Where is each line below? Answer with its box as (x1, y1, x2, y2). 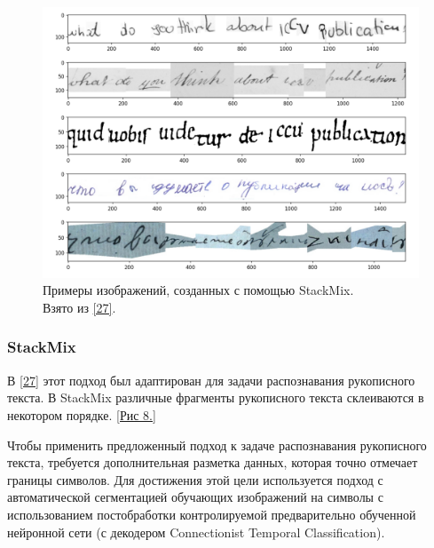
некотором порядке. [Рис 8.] (7, 405, 156, 424)
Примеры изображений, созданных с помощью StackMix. (43, 281, 354, 299)
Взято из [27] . (43, 298, 116, 316)
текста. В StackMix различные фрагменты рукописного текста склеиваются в (7, 388, 424, 407)
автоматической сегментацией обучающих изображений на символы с (7, 488, 383, 506)
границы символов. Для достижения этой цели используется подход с (7, 470, 383, 488)
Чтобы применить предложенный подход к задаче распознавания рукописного (7, 435, 427, 454)
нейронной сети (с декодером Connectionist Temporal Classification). (7, 522, 385, 541)
